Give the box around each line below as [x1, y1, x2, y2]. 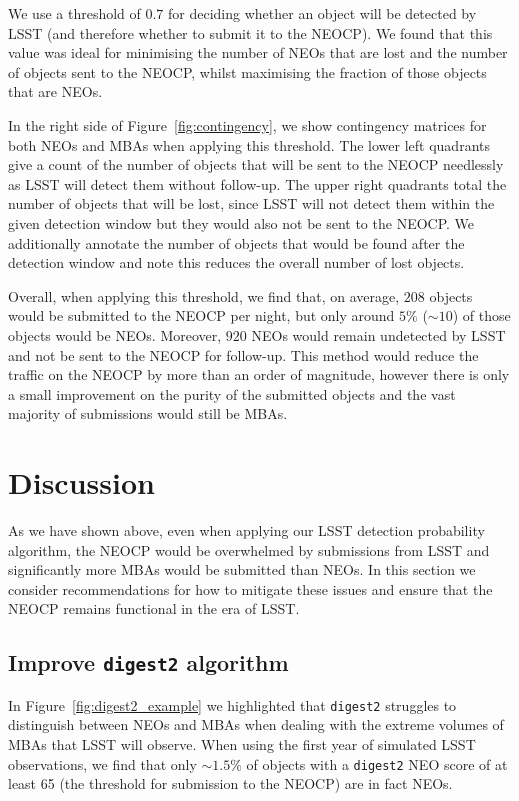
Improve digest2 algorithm [8, 647, 289, 678]
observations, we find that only [8, 753, 197, 774]
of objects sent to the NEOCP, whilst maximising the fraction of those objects [8, 61, 487, 82]
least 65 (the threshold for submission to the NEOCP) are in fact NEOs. [8, 773, 453, 794]
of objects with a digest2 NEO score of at [246, 753, 508, 774]
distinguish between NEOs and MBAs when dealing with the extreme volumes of [8, 714, 504, 735]
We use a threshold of [8, 3, 141, 23]
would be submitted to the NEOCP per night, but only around [8, 305, 395, 326]
